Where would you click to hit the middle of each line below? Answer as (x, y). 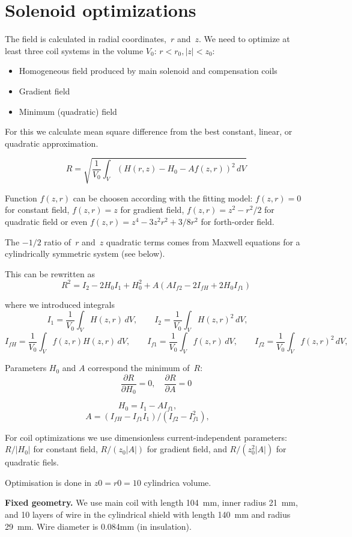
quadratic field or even (46, 222)
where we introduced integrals (60, 304)
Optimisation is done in (48, 482)
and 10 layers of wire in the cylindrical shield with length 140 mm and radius (148, 514)
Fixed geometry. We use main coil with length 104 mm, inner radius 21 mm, (151, 502)
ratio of (58, 241)
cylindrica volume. (178, 482)
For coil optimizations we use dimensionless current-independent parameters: (146, 437)
